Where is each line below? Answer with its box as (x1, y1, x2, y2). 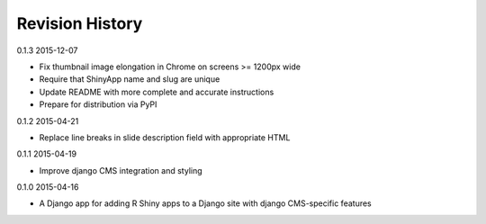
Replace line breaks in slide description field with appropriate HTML (39, 131, 291, 143)
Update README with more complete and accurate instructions (39, 86, 274, 97)
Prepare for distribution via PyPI (39, 99, 157, 110)
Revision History (16, 13, 143, 33)
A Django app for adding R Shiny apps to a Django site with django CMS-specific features (39, 198, 373, 209)
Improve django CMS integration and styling (39, 165, 202, 175)
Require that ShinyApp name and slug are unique (39, 74, 220, 85)
